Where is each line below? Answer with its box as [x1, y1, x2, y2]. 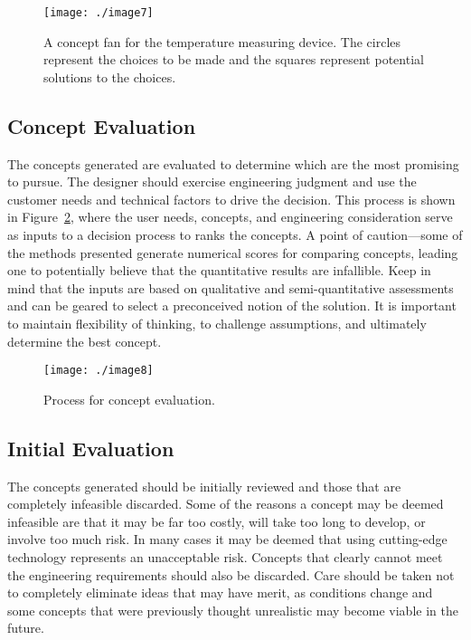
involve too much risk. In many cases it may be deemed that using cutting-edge [7, 530, 447, 549]
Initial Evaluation [7, 434, 174, 462]
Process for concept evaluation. [43, 389, 215, 408]
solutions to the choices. [43, 67, 176, 86]
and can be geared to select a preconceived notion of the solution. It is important [7, 296, 457, 315]
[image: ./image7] [43, 6, 154, 19]
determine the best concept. [7, 331, 162, 350]
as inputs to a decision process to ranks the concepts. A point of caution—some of [7, 225, 463, 244]
